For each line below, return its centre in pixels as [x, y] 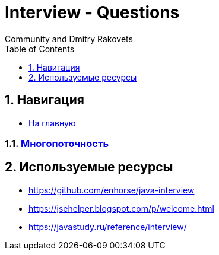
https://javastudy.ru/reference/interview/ [108, 227]
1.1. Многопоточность [57, 143]
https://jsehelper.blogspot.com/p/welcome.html [121, 208]
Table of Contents [40, 49]
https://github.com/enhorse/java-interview [112, 190]
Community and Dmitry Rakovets [69, 39]
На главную [52, 123]
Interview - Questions [92, 12]
